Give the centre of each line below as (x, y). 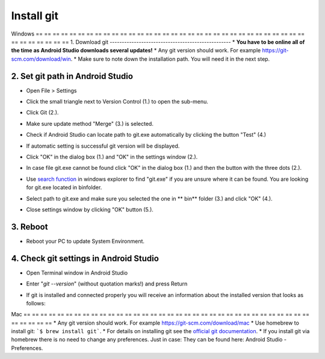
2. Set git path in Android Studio (72, 76)
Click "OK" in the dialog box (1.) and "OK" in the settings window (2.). (112, 157)
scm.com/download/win (41, 59)
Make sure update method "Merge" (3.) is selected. (90, 123)
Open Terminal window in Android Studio (77, 273)
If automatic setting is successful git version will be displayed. (103, 146)
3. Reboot (29, 227)
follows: (36, 303)
